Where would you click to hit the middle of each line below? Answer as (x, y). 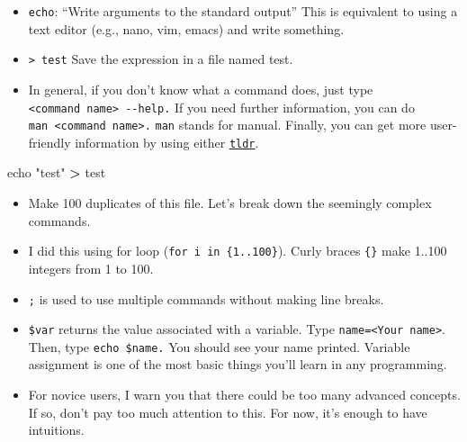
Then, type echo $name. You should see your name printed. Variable (219, 346)
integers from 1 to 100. (91, 268)
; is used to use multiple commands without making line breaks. (206, 298)
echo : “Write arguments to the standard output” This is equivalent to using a (243, 11)
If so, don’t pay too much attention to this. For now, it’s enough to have (228, 412)
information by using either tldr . (167, 142)
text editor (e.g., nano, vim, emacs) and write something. (186, 28)
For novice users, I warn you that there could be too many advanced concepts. (244, 395)
